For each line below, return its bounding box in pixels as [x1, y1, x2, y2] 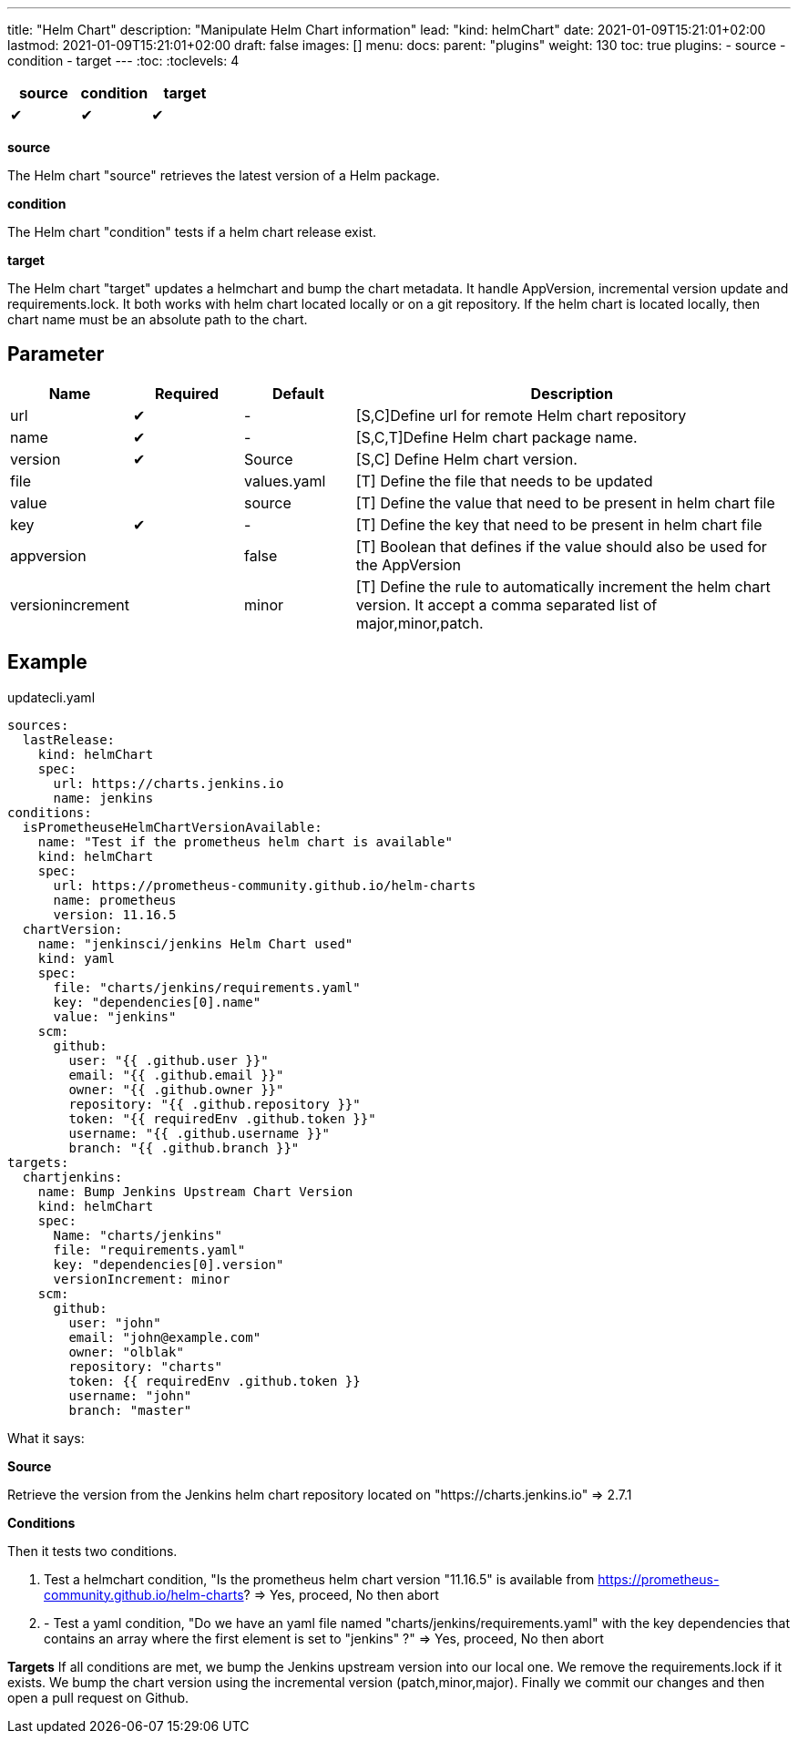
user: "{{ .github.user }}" [68, 1052, 269, 1068]
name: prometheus [53, 892, 177, 907]
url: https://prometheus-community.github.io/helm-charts [53, 877, 476, 893]
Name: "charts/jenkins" [53, 1227, 223, 1243]
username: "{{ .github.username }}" [68, 1125, 331, 1141]
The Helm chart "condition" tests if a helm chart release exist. [7, 224, 377, 240]
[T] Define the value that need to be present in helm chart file [355, 493, 775, 512]
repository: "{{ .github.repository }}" [68, 1096, 361, 1111]
